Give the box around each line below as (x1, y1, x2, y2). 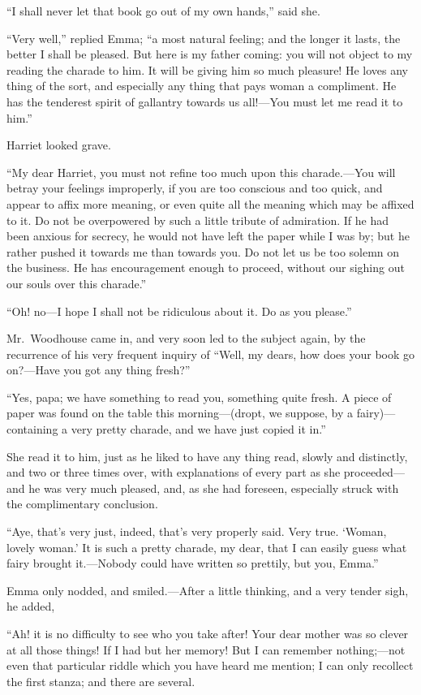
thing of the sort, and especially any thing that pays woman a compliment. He (6, 77, 397, 94)
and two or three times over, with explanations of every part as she (6, 464, 341, 481)
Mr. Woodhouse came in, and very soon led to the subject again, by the (6, 330, 366, 347)
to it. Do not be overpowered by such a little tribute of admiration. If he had (6, 211, 389, 228)
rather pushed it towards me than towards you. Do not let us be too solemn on (6, 243, 400, 260)
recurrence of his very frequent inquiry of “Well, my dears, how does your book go (6, 345, 415, 362)
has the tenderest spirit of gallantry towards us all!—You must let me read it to (6, 93, 403, 110)
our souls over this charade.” (6, 274, 147, 291)
